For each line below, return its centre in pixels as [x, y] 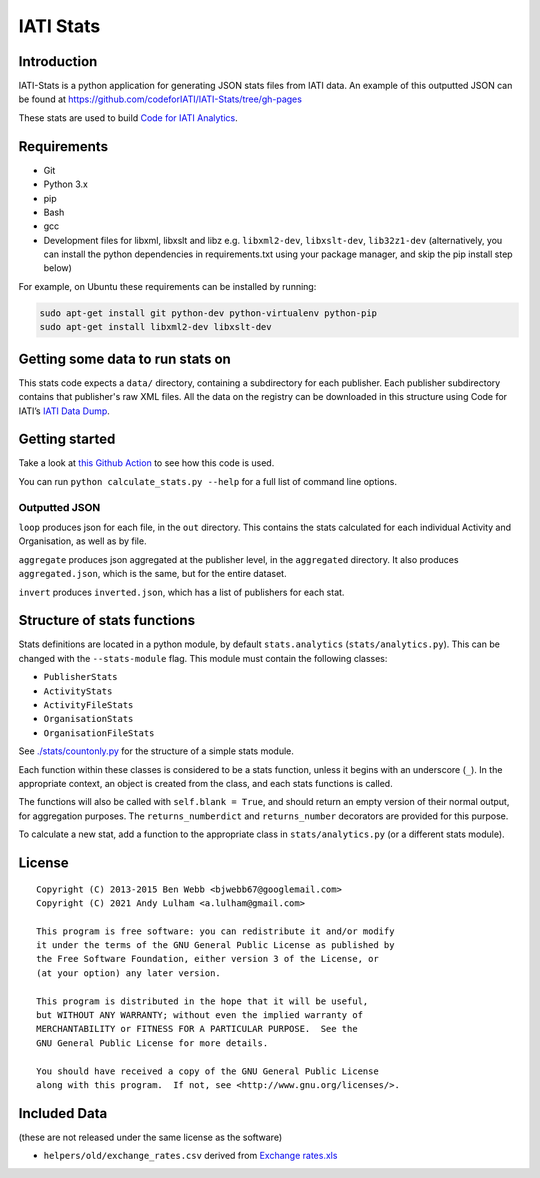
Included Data [63, 1113]
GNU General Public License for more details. [152, 1043]
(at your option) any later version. [129, 973]
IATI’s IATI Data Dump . [64, 411]
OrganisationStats [88, 719]
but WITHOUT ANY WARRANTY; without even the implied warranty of [200, 1015]
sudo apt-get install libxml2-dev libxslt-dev [155, 327]
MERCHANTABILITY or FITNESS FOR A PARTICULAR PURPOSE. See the [197, 1029]
